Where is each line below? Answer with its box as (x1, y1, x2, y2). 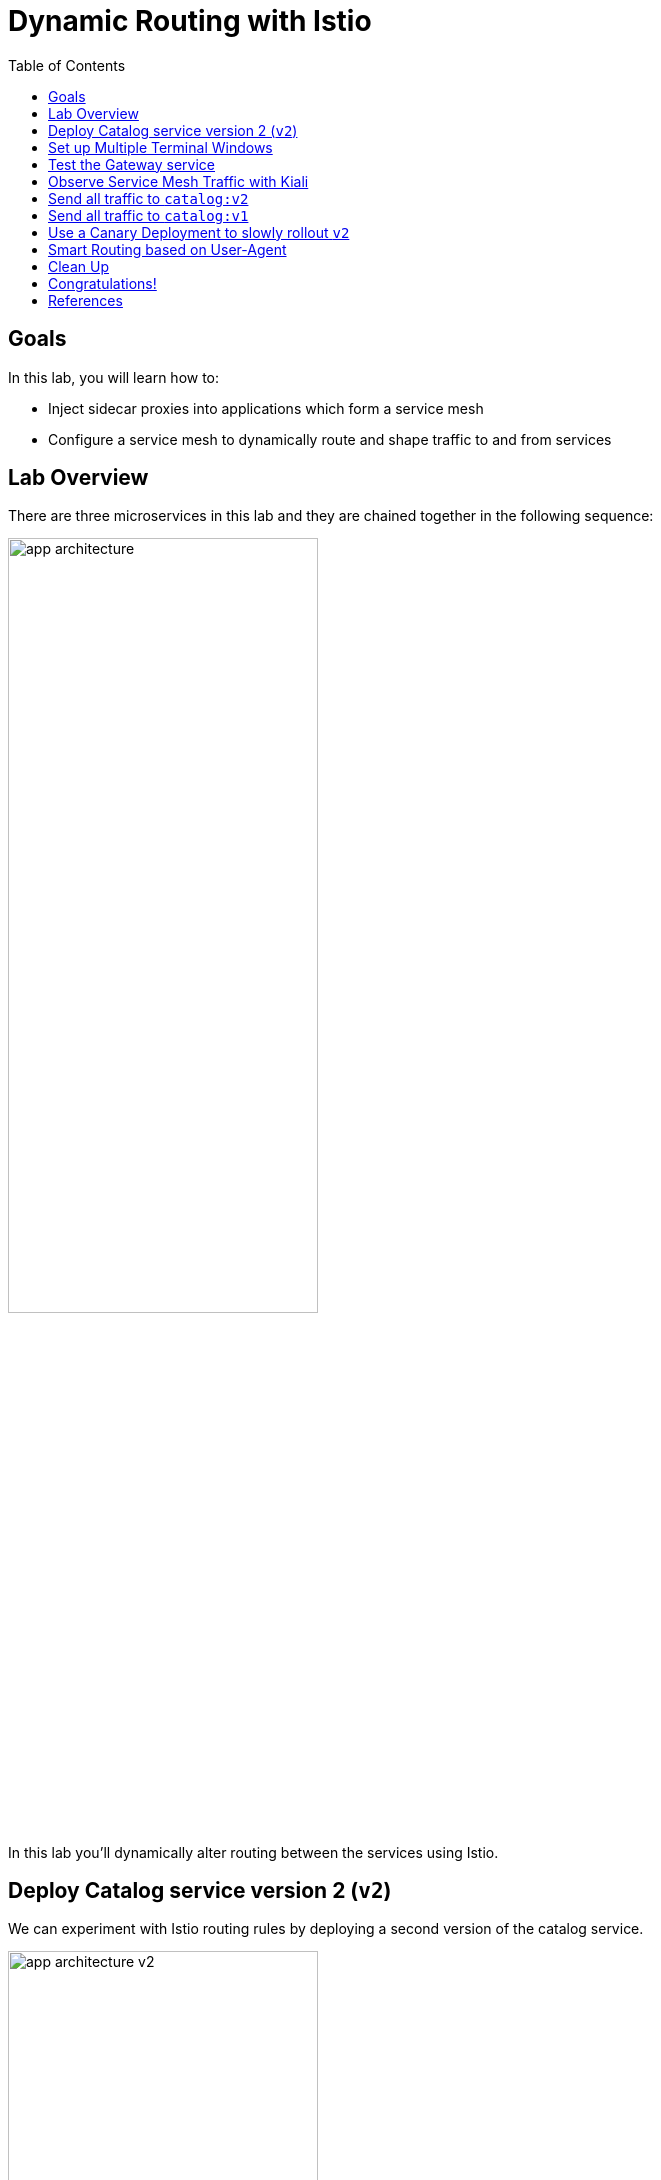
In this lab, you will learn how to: (8, 368, 220, 386)
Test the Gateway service (48, 155, 216, 173)
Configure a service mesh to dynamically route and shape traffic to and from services (48, 430, 612, 448)
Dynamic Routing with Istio (8, 4, 372, 38)
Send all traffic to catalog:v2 (48, 189, 249, 207)
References (48, 291, 123, 309)
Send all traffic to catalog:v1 (48, 206, 249, 224)
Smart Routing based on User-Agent (48, 240, 287, 258)
